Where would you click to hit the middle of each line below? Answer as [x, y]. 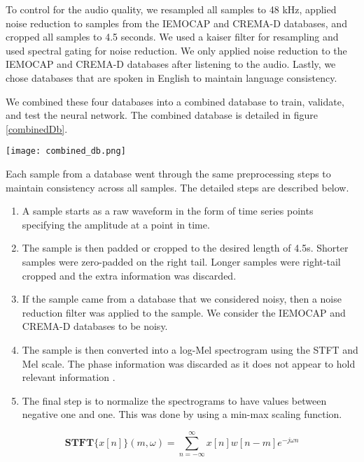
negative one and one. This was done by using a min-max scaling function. [182, 414]
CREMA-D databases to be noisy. [95, 326]
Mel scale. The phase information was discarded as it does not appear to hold [189, 363]
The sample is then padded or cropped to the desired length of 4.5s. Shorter [185, 248]
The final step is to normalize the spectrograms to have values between [174, 400]
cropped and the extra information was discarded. [129, 275]
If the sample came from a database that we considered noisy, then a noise [182, 299]
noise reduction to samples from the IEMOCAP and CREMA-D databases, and [176, 23]
